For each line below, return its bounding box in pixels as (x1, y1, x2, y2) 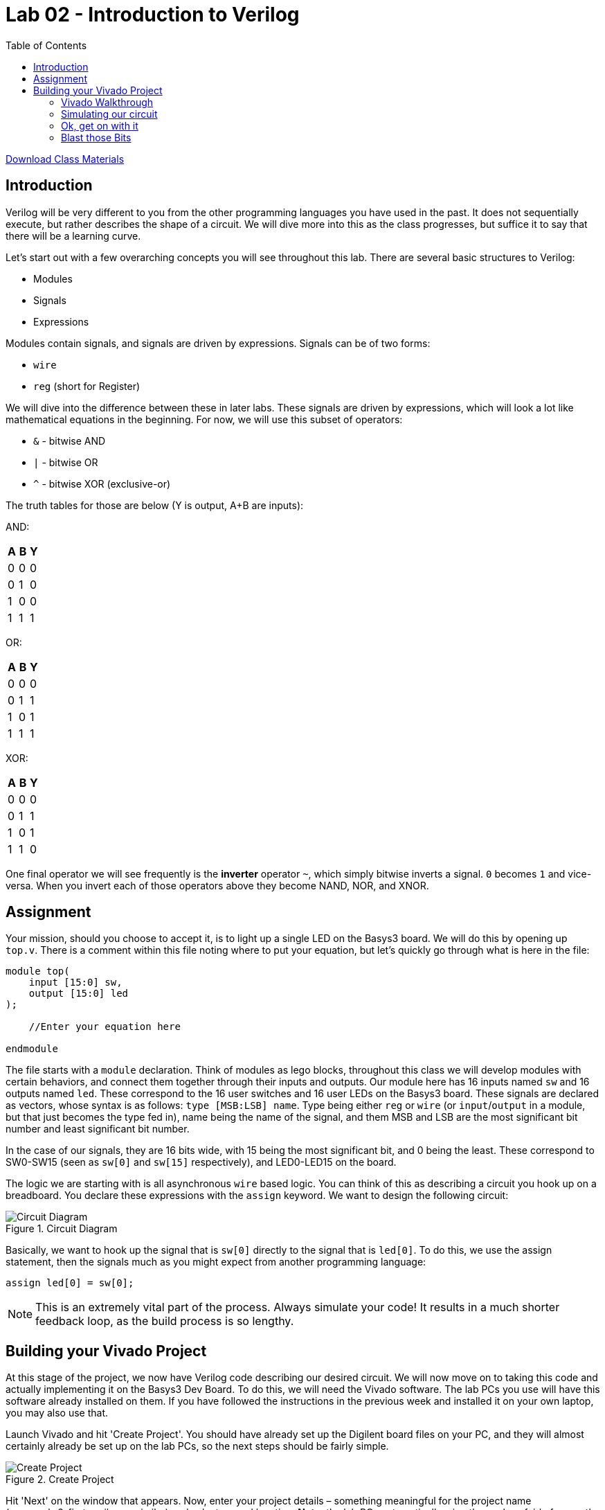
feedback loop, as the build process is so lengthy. (35, 1314, 294, 1329)
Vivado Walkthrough (61, 96, 154, 108)
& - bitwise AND (33, 434, 106, 447)
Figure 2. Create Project (6, 1473, 114, 1486)
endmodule (6, 1043, 58, 1055)
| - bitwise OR (33, 456, 98, 468)
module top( (6, 966, 70, 977)
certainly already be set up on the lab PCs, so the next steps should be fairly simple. (6, 1440, 389, 1453)
